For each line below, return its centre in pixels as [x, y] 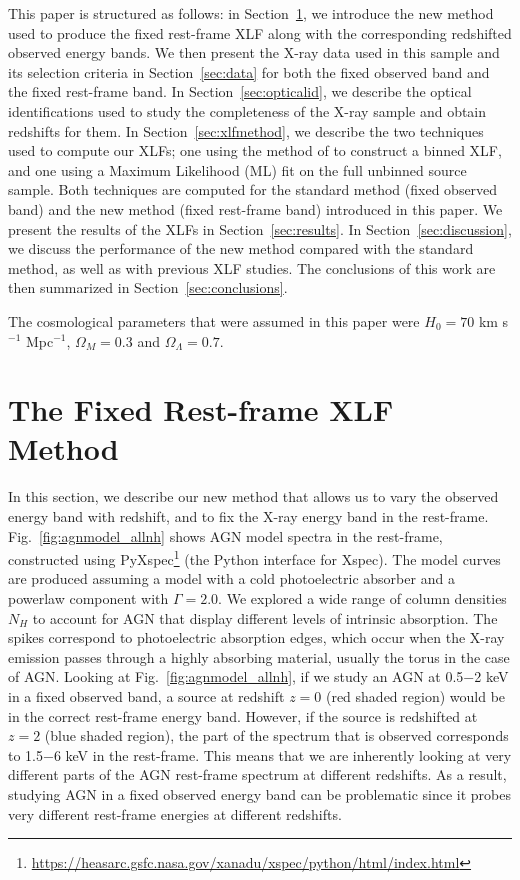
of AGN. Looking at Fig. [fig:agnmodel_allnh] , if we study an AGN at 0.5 [236, 676]
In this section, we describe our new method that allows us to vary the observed [253, 496]
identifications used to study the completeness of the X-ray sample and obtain [247, 110]
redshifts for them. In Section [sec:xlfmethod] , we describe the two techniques [246, 130]
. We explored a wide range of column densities [362, 598]
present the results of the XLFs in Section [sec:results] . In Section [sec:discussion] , [260, 228]
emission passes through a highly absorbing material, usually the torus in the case [259, 656]
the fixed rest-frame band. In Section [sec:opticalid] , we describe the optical [240, 91]
